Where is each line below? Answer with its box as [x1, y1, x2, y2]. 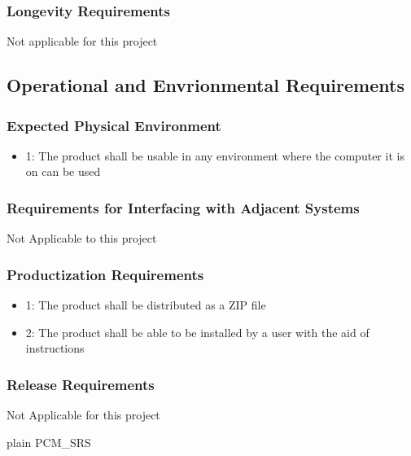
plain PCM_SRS [7, 433, 91, 450]
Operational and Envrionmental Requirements [7, 72, 404, 98]
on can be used [25, 163, 101, 180]
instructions [25, 340, 85, 357]
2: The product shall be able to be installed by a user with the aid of [25, 323, 369, 340]
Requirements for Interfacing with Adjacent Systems [7, 197, 360, 217]
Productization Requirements [7, 264, 204, 284]
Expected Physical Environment [7, 115, 221, 135]
